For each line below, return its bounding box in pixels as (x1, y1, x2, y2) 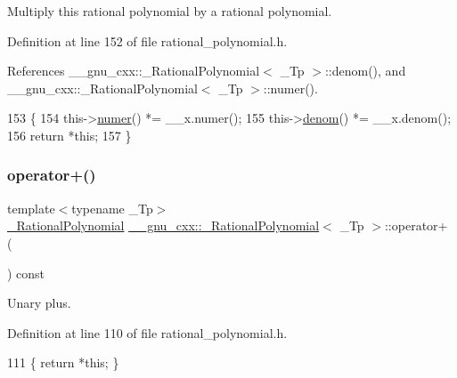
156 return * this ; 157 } (7, 125, 132, 144)
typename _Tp (71, 198, 153, 217)
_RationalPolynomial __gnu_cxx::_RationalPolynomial (7, 216, 320, 235)
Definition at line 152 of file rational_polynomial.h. (7, 31, 288, 50)
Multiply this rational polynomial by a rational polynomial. (7, 2, 332, 20)
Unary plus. (7, 294, 71, 312)
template (7, 198, 55, 217)
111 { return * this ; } (7, 353, 119, 372)
